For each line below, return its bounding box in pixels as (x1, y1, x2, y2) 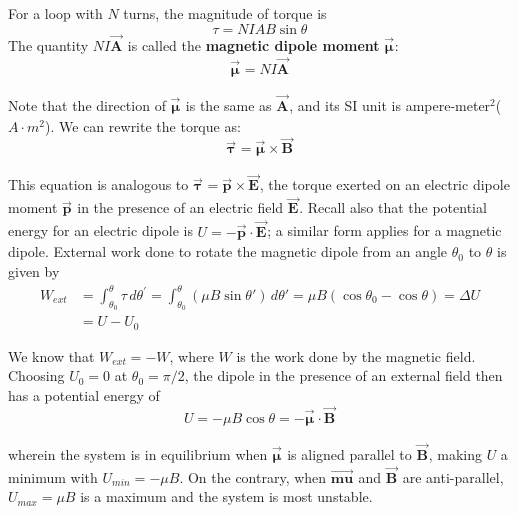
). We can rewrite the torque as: (45, 115, 241, 136)
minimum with (8, 466, 98, 487)
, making (428, 443, 482, 464)
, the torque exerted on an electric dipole (259, 174, 510, 195)
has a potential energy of (8, 384, 160, 405)
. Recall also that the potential (299, 197, 487, 218)
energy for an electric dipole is (8, 220, 193, 241)
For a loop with (8, 3, 103, 23)
